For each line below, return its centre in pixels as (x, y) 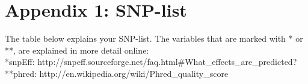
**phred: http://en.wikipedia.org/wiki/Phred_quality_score (117, 73)
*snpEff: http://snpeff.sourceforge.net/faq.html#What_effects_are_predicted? (151, 62)
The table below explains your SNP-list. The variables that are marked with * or (154, 38)
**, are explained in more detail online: (77, 50)
